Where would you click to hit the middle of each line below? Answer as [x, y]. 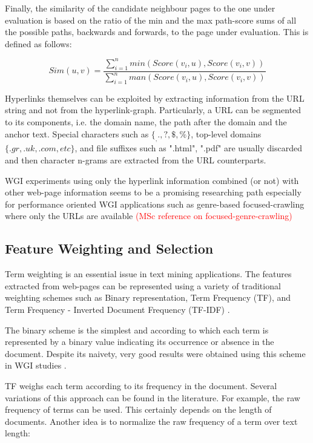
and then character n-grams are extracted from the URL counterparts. [136, 160]
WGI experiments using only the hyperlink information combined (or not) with [152, 180]
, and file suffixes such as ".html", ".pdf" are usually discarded [188, 148]
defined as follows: [38, 43]
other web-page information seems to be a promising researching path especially [153, 192]
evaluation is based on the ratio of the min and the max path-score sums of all [151, 20]
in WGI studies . [36, 365]
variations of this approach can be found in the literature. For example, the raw [153, 397]
